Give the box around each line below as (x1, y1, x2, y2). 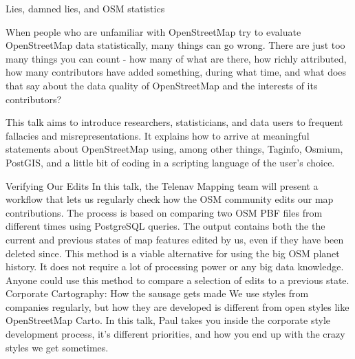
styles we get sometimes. (6, 340, 109, 354)
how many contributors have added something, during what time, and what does (6, 65, 347, 79)
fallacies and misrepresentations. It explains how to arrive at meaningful (6, 128, 310, 142)
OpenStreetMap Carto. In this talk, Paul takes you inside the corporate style (6, 313, 331, 327)
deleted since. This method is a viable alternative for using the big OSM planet (6, 246, 340, 260)
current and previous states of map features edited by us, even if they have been (6, 232, 344, 246)
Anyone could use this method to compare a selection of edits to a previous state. (6, 272, 349, 287)
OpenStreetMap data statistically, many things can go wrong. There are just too (6, 38, 345, 52)
